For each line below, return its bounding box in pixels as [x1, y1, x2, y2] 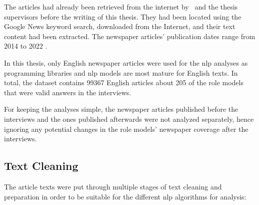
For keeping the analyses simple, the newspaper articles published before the [4, 104, 238, 114]
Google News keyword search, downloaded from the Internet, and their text [4, 21, 235, 32]
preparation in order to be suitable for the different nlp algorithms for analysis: [4, 191, 246, 201]
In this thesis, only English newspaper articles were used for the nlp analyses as [4, 57, 248, 68]
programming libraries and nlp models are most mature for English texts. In [4, 67, 238, 78]
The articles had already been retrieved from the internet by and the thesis [4, 2, 238, 12]
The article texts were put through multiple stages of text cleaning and [4, 181, 222, 191]
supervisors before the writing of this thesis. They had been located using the [4, 11, 241, 22]
